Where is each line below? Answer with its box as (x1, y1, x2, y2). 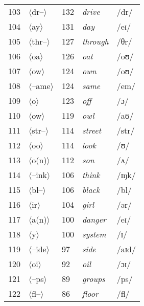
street (82, 124, 101, 136)
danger (82, 213, 106, 225)
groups (82, 273, 105, 285)
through (82, 35, 109, 47)
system (82, 228, 106, 240)
